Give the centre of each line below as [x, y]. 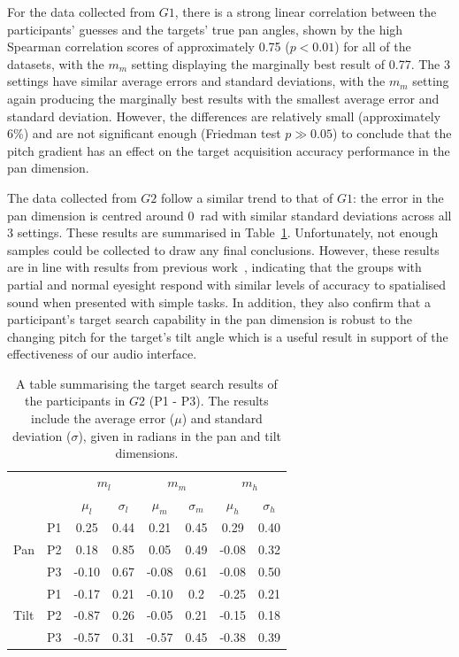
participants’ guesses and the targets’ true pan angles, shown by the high [205, 29]
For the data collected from [81, 12]
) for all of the [373, 46]
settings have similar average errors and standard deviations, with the [196, 81]
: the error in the [398, 197]
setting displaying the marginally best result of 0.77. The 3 [291, 63]
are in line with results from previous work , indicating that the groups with [214, 267]
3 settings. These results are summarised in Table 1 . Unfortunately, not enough [223, 232]
